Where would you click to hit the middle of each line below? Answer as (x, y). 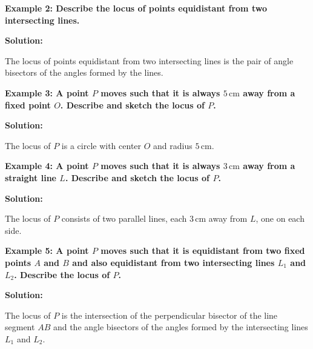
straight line (31, 177)
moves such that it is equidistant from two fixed (203, 251)
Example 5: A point (47, 251)
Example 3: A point (47, 92)
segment (20, 327)
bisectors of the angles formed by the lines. (84, 72)
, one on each (280, 218)
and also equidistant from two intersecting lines (173, 262)
